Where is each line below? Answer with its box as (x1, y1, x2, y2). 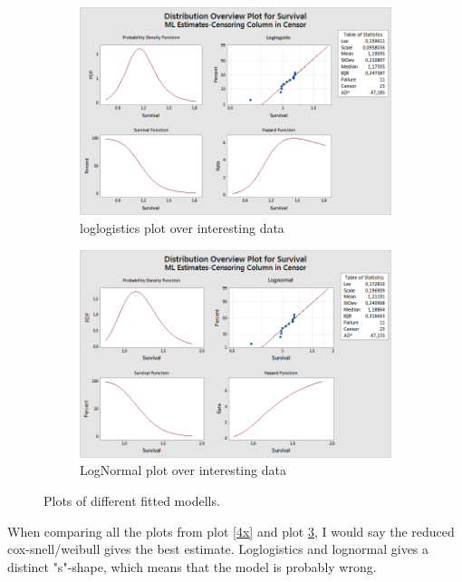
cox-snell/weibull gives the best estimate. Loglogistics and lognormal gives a (7, 539, 429, 558)
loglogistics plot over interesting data (80, 218, 284, 237)
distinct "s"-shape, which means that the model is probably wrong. (7, 557, 377, 576)
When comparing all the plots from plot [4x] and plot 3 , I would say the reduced (7, 521, 455, 540)
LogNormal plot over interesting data (80, 461, 286, 480)
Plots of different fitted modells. (43, 491, 220, 510)
